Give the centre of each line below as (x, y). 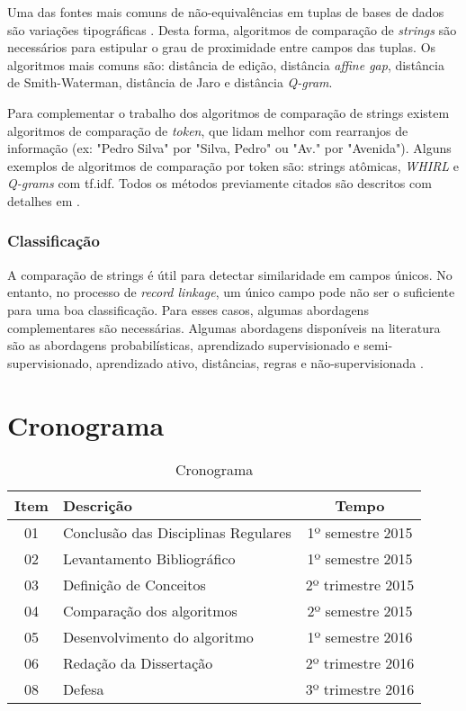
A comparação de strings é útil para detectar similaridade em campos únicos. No (230, 274)
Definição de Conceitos (134, 585)
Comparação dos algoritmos (150, 611)
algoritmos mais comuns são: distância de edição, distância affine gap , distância (226, 64)
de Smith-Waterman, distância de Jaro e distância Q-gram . (170, 82)
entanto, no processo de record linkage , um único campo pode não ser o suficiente (231, 292)
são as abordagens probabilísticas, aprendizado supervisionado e (184, 345)
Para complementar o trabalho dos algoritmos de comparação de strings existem (229, 112)
